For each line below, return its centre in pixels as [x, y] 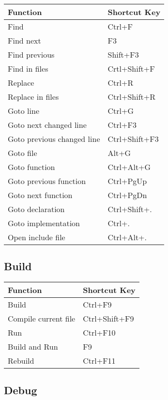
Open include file [37, 237]
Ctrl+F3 [122, 125]
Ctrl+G [121, 111]
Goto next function [40, 195]
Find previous [31, 54]
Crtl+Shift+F [131, 69]
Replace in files [33, 97]
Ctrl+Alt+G [129, 167]
